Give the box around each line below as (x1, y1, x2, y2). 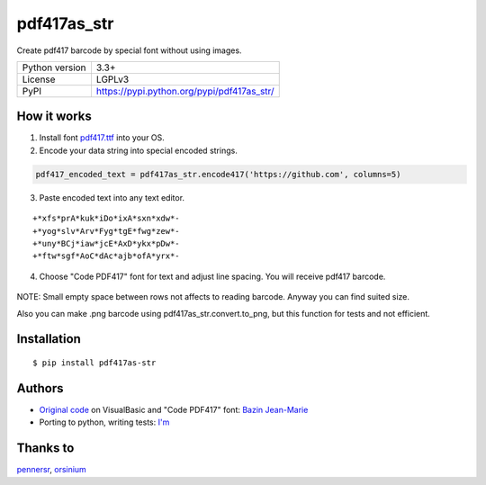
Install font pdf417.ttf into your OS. (39, 132, 166, 143)
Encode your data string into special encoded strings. (39, 145, 238, 156)
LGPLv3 (95, 73, 130, 85)
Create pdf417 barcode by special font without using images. (16, 45, 242, 56)
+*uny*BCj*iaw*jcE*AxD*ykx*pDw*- (32, 238, 180, 248)
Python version (22, 61, 86, 74)
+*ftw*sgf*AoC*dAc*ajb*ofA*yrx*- (32, 251, 180, 261)
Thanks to (16, 441, 75, 456)
